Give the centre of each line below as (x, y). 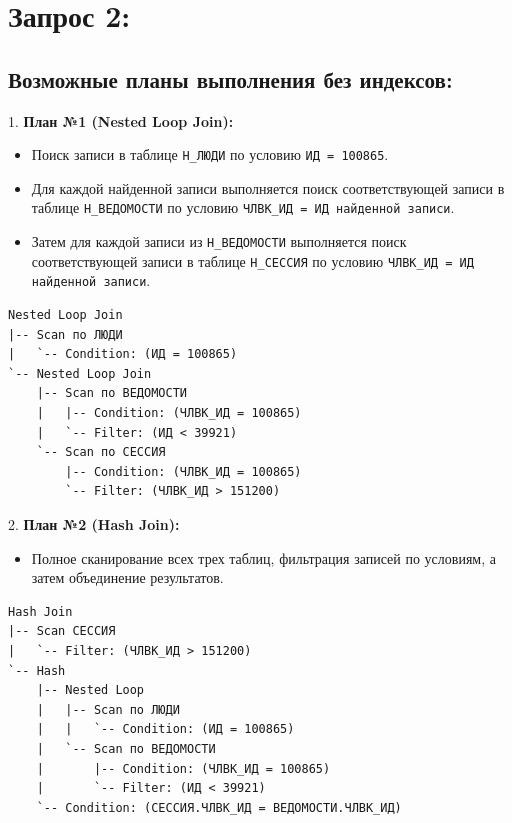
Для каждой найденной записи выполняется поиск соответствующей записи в (268, 187)
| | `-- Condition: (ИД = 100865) (165, 729)
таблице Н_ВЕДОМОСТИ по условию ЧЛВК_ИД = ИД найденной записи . (243, 207)
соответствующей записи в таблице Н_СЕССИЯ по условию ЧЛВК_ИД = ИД (252, 260)
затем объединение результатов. (127, 577)
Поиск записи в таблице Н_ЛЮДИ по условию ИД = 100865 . (210, 154)
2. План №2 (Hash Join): (94, 523)
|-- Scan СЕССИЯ (62, 631)
